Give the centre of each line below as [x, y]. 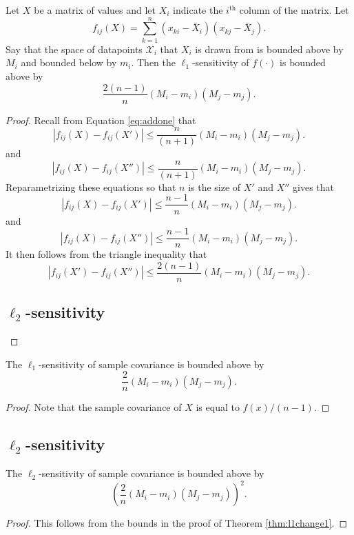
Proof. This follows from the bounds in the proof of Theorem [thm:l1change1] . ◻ [177, 523]
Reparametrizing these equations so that [91, 186]
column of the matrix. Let [294, 10]
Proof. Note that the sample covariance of [94, 407]
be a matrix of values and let [95, 10]
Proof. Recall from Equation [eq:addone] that [101, 120]
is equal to [218, 407]
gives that [314, 186]
